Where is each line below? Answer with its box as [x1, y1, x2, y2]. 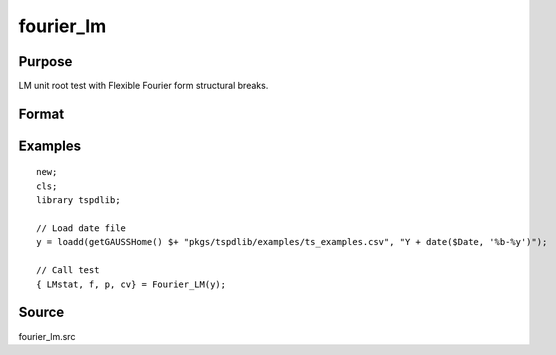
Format [18, 105, 65, 122]
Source [18, 304, 65, 321]
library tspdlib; [36, 195, 121, 206]
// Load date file [36, 223, 127, 234]
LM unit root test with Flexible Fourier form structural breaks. [18, 80, 269, 92]
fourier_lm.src [18, 330, 76, 342]
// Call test [36, 265, 100, 276]
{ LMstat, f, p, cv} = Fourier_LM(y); [36, 278, 227, 290]
